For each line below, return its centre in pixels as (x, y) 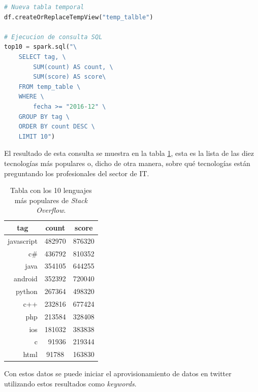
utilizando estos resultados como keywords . (70, 383)
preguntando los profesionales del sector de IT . (77, 173)
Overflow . (51, 210)
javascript (23, 240)
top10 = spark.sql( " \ (41, 47)
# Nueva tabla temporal (44, 7)
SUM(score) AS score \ (70, 77)
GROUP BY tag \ (44, 117)
